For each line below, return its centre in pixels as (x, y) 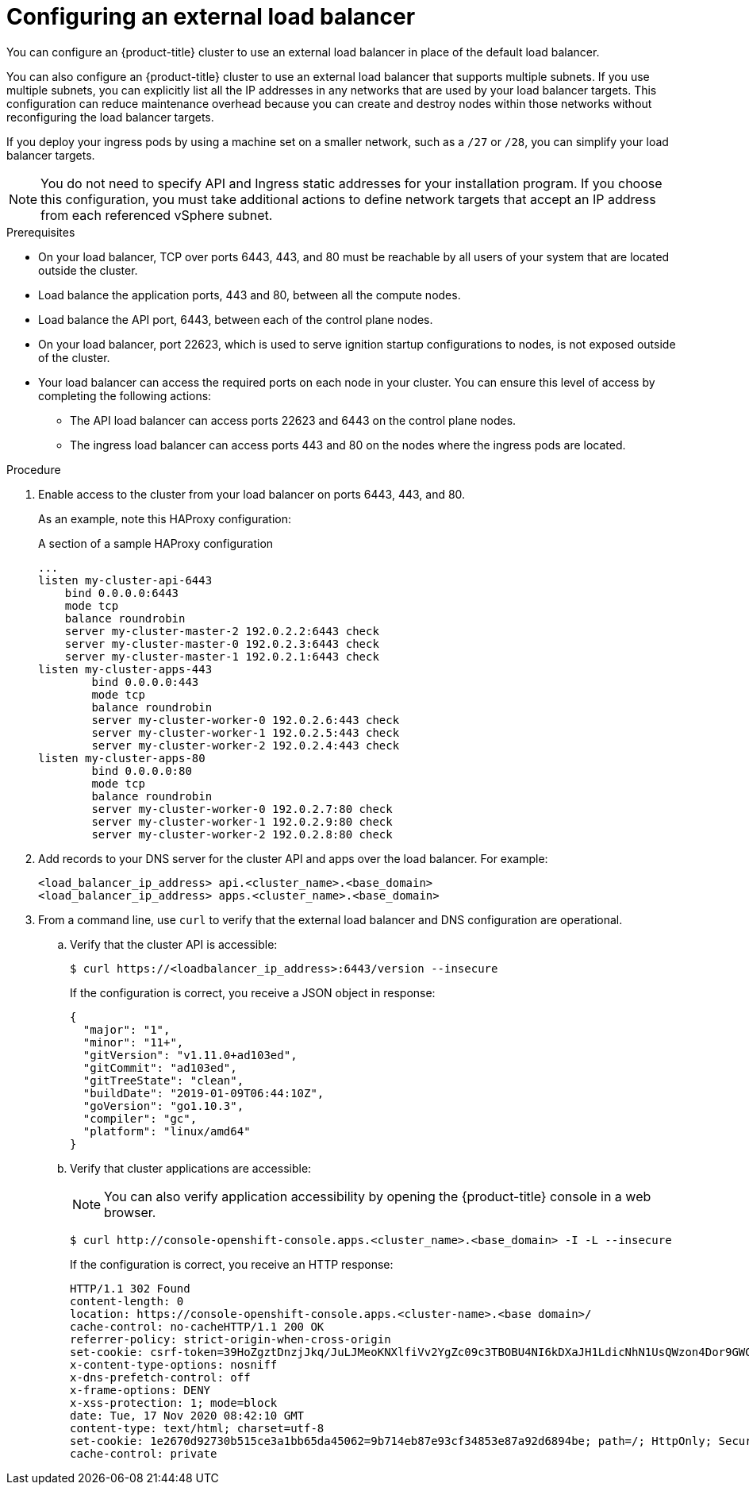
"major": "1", (127, 1029)
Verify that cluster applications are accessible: (191, 1168)
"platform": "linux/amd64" (167, 1131)
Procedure (34, 469)
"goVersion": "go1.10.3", (163, 1106)
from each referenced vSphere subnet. (157, 215)
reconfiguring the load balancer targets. (110, 117)
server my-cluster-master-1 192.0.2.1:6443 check (222, 656)
